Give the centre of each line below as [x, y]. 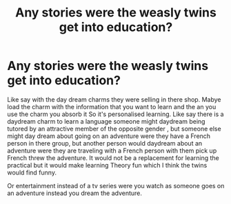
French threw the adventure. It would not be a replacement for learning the [113, 158]
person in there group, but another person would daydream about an [105, 143]
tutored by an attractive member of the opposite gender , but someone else [114, 128]
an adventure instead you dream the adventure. [75, 193]
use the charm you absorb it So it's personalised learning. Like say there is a [115, 114]
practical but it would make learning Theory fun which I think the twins [107, 165]
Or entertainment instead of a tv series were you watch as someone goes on [116, 185]
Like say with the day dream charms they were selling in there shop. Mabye [114, 99]
